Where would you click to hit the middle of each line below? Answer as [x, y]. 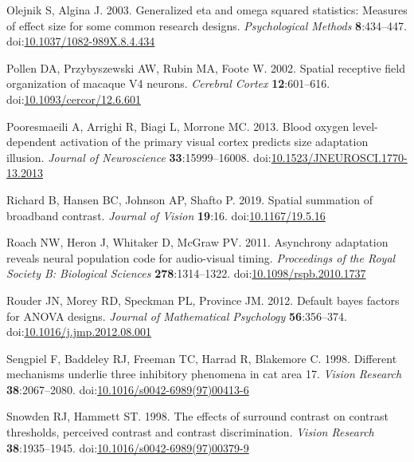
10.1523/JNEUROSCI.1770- [339, 157]
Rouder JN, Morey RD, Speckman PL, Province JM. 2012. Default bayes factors [203, 300]
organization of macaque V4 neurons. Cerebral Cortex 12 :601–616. [168, 83]
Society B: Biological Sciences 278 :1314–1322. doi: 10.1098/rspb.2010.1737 [186, 273]
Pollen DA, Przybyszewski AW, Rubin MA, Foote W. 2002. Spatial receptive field [206, 67]
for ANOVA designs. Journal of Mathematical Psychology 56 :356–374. [177, 316]
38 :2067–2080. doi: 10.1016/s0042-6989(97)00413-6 [128, 389]
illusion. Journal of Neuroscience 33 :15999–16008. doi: [139, 157]
